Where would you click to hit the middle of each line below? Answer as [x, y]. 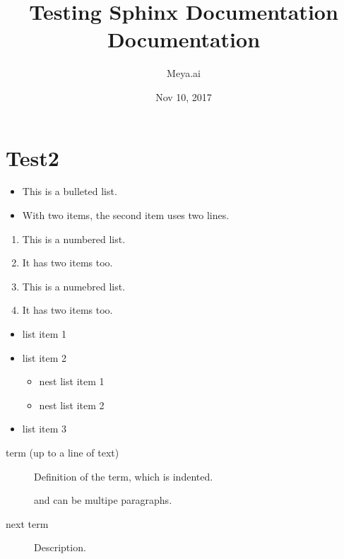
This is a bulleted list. [70, 191]
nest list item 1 [72, 381]
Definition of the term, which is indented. [124, 476]
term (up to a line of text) [63, 452]
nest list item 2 [72, 405]
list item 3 [45, 429]
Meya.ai [184, 73]
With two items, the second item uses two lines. [126, 215]
